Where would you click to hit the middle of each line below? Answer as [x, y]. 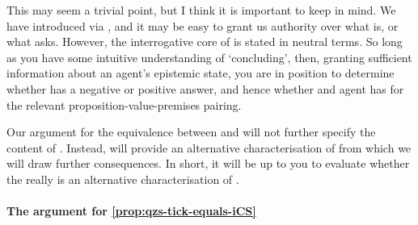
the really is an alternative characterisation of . [123, 179]
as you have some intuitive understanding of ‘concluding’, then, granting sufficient [209, 57]
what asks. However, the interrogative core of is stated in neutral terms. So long [205, 42]
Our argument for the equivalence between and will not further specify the [191, 132]
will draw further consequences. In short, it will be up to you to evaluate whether [208, 163]
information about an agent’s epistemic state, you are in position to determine [201, 73]
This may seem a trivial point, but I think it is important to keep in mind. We [201, 10]
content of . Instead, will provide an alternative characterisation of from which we [209, 147]
